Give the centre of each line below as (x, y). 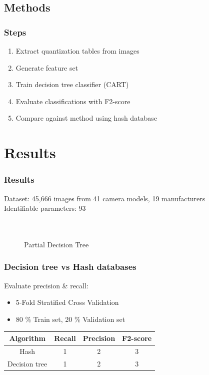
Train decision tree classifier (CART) (72, 84)
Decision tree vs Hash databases (70, 267)
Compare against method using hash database (86, 118)
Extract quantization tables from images (77, 51)
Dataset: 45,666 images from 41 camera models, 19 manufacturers (105, 198)
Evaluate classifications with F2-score (73, 101)
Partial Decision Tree (56, 244)
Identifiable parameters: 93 (45, 208)
